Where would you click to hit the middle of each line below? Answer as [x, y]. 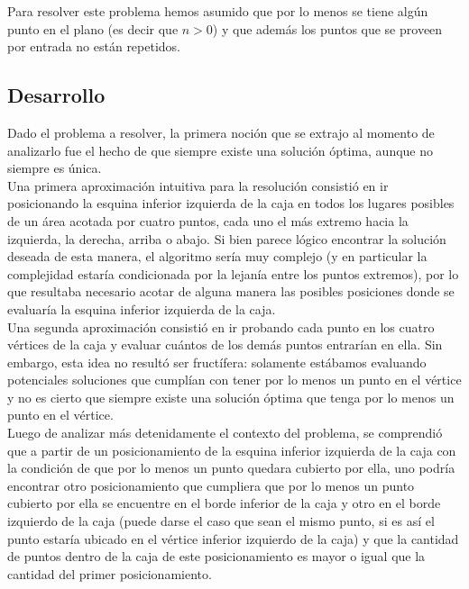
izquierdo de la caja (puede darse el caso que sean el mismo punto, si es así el [221, 521]
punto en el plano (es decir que [93, 28]
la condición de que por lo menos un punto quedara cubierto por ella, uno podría [231, 468]
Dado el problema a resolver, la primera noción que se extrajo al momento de [221, 132]
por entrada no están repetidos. [94, 46]
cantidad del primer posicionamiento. [110, 573]
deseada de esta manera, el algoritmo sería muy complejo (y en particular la [217, 256]
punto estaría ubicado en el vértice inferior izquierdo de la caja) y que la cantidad [233, 538]
